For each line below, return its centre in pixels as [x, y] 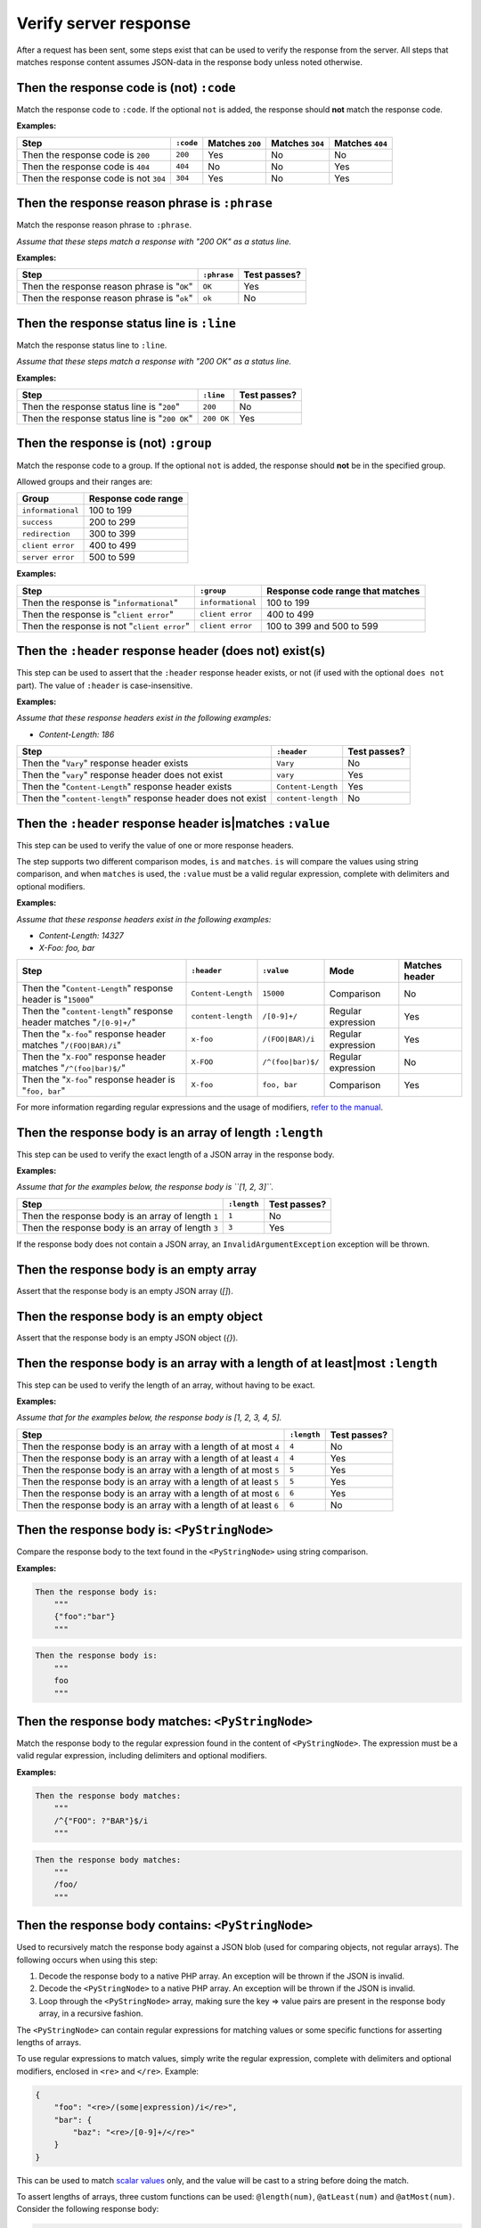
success [37, 522]
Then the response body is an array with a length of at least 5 [151, 1481]
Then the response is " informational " [100, 602]
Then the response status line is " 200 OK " [107, 418]
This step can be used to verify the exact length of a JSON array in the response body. [175, 1154]
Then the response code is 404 [86, 167]
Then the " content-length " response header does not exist [144, 799]
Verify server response [104, 23]
